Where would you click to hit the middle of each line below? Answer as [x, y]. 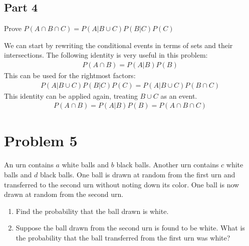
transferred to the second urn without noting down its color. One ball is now [122, 184]
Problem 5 [41, 141]
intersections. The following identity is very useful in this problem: [106, 55]
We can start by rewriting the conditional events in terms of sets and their [118, 45]
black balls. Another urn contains [168, 165]
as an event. [179, 95]
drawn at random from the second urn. [64, 194]
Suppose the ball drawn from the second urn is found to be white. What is [130, 228]
